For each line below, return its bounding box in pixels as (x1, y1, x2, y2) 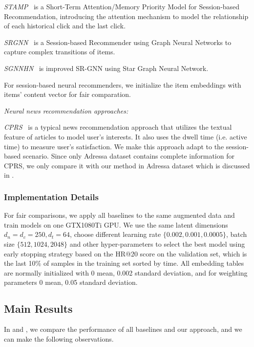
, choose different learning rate (70, 229, 161, 239)
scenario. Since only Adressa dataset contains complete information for (22, 151, 234, 161)
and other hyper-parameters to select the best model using (69, 238, 245, 249)
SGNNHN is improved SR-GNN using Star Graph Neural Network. (4, 63, 209, 73)
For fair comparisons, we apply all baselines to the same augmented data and (4, 210, 235, 220)
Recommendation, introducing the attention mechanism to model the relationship (4, 11, 249, 21)
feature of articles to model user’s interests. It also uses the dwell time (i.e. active (4, 131, 247, 141)
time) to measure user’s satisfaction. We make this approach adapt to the (4, 141, 224, 151)
